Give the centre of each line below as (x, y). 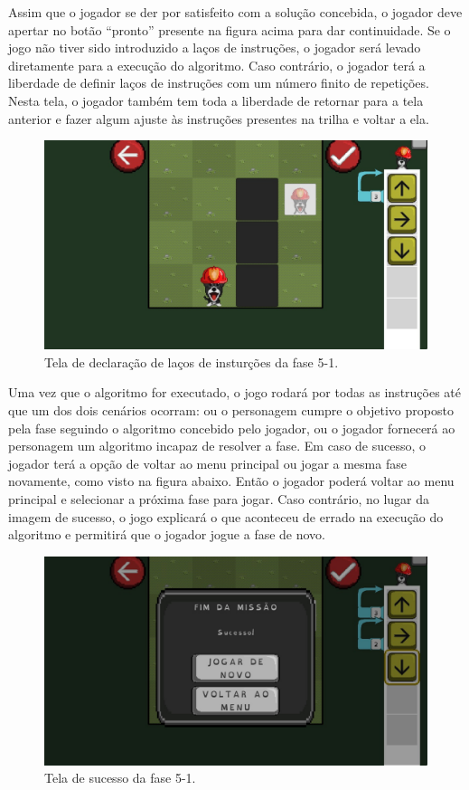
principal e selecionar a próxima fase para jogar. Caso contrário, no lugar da (219, 498)
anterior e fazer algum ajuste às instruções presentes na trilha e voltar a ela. (219, 118)
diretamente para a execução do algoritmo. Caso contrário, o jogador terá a (217, 65)
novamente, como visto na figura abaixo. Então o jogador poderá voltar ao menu (231, 481)
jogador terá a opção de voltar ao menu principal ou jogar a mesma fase (207, 463)
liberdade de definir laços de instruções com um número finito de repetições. (219, 83)
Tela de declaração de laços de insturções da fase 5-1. (192, 362)
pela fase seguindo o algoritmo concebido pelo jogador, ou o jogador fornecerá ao (232, 428)
